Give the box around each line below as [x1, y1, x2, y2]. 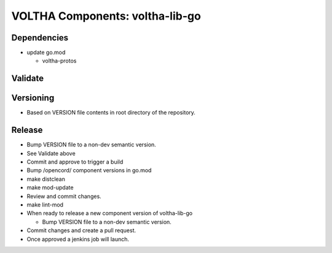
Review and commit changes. [26, 192, 101, 200]
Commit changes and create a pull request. [26, 227, 136, 234]
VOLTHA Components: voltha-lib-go [11, 9, 201, 23]
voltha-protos [42, 57, 77, 64]
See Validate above [26, 149, 76, 157]
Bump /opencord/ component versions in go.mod [26, 167, 152, 174]
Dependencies [11, 32, 69, 43]
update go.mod [26, 49, 66, 56]
